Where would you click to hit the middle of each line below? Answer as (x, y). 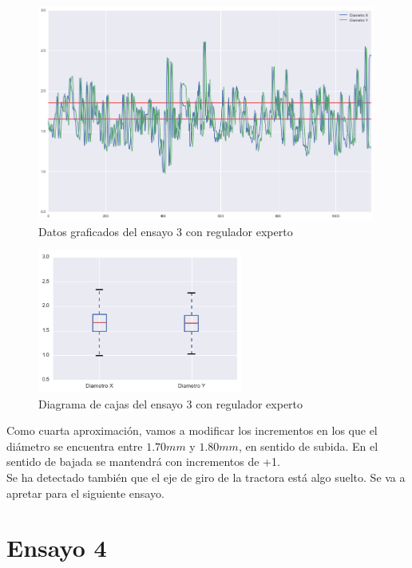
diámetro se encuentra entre (75, 446)
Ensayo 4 (57, 548)
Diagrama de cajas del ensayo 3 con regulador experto (171, 403)
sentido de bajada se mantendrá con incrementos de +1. (143, 461)
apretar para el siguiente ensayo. (85, 493)
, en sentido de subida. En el (308, 446)
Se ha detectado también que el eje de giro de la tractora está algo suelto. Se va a (206, 477)
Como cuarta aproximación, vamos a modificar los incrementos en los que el (192, 430)
